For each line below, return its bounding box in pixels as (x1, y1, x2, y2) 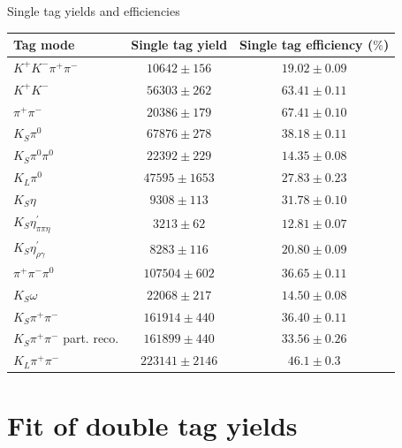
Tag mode (13, 35, 75, 54)
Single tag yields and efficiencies (7, 2, 180, 19)
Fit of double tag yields (7, 406, 298, 443)
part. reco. (63, 329, 119, 347)
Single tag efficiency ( (239, 35, 374, 54)
